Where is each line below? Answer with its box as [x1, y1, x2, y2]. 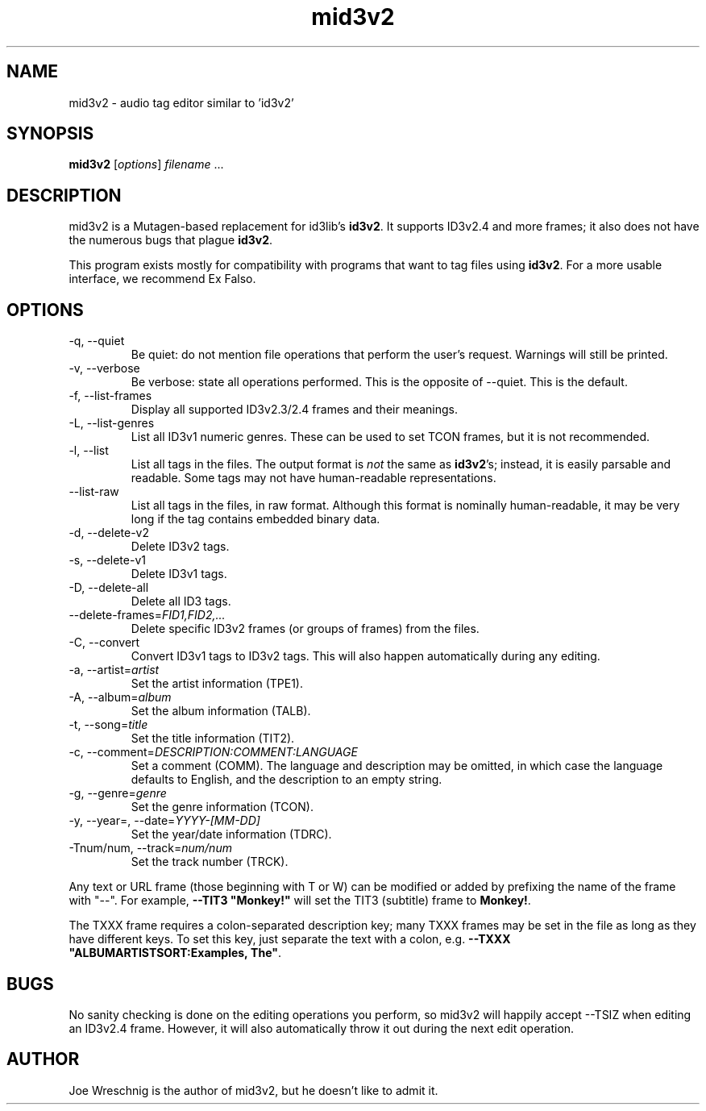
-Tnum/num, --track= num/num [69, 841, 232, 855]
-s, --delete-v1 [69, 553, 146, 568]
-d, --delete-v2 [69, 526, 149, 540]
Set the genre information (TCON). [131, 800, 314, 814]
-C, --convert [69, 635, 140, 650]
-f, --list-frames [69, 389, 152, 403]
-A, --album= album [69, 690, 172, 705]
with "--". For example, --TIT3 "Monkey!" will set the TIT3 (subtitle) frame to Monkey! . [69, 893, 531, 908]
